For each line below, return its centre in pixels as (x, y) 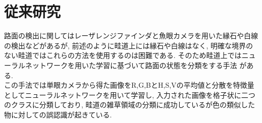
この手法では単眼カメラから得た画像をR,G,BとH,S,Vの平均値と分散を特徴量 (129, 85)
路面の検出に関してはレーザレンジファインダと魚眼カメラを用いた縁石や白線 (131, 36)
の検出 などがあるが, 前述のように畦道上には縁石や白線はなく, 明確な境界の (129, 45)
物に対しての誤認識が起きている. (58, 114)
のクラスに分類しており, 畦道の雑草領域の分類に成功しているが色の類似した (130, 105)
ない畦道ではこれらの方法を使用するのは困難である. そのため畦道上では (123, 55)
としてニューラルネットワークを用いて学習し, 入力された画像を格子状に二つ (130, 95)
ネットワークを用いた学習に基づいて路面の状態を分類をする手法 (131, 65)
